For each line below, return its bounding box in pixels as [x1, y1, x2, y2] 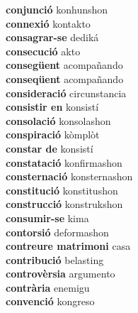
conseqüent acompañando [6, 71, 124, 86]
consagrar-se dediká [6, 30, 99, 45]
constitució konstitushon [6, 182, 118, 197]
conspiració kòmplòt [6, 127, 100, 142]
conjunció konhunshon [6, 2, 108, 16]
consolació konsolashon [6, 113, 111, 128]
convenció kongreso [6, 294, 95, 309]
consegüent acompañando [6, 57, 123, 72]
